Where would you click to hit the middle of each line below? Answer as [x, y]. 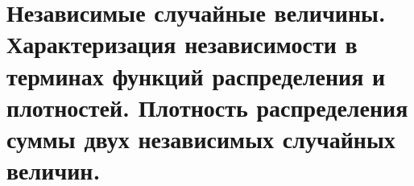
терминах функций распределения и [196, 75]
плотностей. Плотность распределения [207, 107]
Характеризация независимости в [182, 44]
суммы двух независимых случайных [201, 138]
